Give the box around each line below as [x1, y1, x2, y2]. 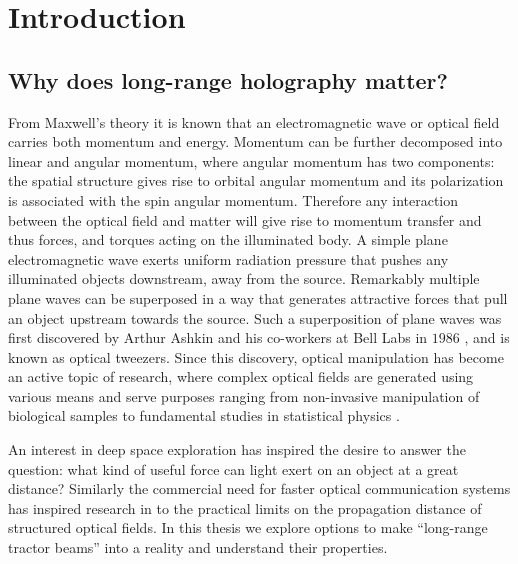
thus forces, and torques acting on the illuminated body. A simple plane [8, 229, 448, 250]
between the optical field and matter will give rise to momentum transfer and [8, 209, 482, 230]
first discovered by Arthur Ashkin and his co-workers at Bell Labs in [8, 327, 428, 348]
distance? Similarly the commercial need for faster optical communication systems [8, 478, 511, 499]
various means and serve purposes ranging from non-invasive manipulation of [8, 385, 480, 406]
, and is [464, 327, 510, 348]
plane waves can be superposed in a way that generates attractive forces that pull [8, 287, 508, 308]
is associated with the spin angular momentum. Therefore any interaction [8, 189, 459, 210]
